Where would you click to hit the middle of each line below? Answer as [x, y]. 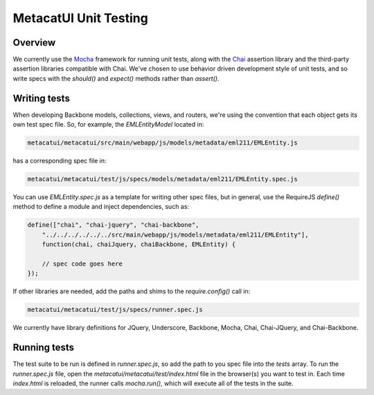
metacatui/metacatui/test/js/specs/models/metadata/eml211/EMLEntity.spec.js [162, 179]
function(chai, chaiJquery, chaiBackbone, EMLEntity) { [139, 245]
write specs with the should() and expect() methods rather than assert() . [116, 78]
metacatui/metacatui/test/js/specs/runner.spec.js [115, 310]
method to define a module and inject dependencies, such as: [101, 207]
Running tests [44, 348]
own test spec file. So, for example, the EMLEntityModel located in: [108, 125]
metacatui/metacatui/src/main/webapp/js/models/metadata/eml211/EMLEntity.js [162, 143]
